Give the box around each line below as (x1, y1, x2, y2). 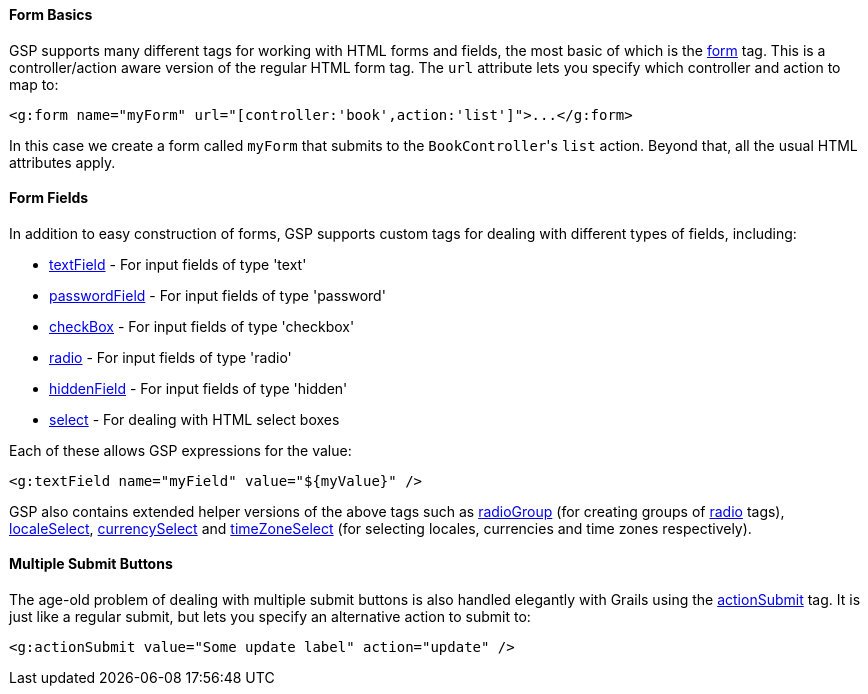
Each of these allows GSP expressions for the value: (9, 441, 352, 459)
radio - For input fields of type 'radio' (49, 348, 292, 366)
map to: (9, 75, 59, 93)
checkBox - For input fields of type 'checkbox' (49, 317, 355, 335)
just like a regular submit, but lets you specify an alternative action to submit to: (9, 608, 531, 626)
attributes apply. (9, 153, 116, 171)
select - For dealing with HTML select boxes (49, 410, 340, 428)
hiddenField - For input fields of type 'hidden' (49, 379, 348, 397)
